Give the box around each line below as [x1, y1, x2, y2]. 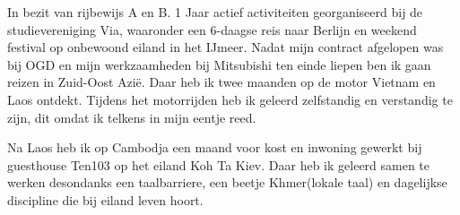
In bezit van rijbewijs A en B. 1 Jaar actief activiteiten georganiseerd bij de [7, 3, 423, 21]
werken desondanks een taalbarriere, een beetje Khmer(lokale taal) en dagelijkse [7, 173, 447, 192]
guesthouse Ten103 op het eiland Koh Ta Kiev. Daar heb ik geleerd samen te [7, 155, 430, 174]
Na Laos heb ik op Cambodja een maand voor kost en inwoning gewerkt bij [7, 138, 422, 157]
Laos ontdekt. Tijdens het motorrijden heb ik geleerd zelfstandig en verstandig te [7, 90, 453, 108]
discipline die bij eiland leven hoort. [7, 190, 204, 209]
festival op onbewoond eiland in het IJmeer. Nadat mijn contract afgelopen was [7, 38, 444, 56]
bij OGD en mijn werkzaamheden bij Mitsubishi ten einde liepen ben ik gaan [7, 55, 431, 73]
